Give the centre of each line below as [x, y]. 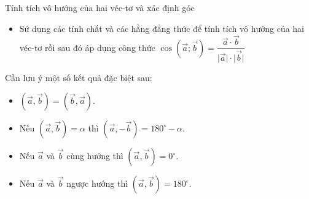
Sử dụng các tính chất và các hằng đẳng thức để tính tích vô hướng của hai [162, 28]
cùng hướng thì [95, 156]
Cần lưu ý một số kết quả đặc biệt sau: [79, 77]
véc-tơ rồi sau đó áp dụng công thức [87, 47]
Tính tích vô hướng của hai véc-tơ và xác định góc [100, 7]
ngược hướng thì [97, 183]
